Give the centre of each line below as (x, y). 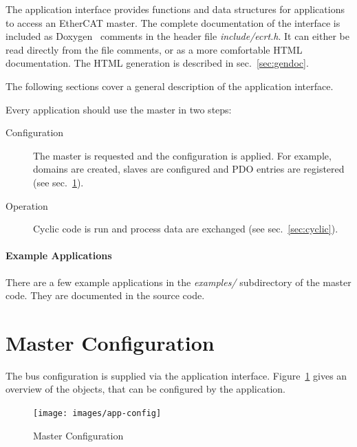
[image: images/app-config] (97, 414)
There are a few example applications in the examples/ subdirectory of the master (178, 282)
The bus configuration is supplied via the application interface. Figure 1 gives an (176, 375)
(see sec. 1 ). (58, 182)
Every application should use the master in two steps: (119, 109)
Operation (27, 205)
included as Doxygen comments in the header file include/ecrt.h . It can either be (177, 36)
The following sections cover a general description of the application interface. (170, 86)
